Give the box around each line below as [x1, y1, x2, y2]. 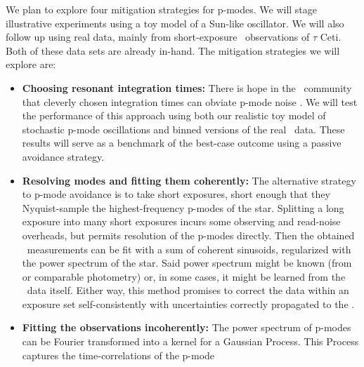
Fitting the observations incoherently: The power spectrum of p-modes [22, 320, 351, 335]
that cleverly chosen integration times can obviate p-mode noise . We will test [22, 94, 358, 109]
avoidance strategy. [22, 149, 105, 164]
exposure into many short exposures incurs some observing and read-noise [22, 214, 341, 229]
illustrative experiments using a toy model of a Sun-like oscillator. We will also [6, 15, 344, 30]
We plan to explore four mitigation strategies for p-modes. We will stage [6, 2, 318, 16]
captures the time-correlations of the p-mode [22, 347, 215, 362]
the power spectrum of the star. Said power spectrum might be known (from [22, 255, 352, 270]
